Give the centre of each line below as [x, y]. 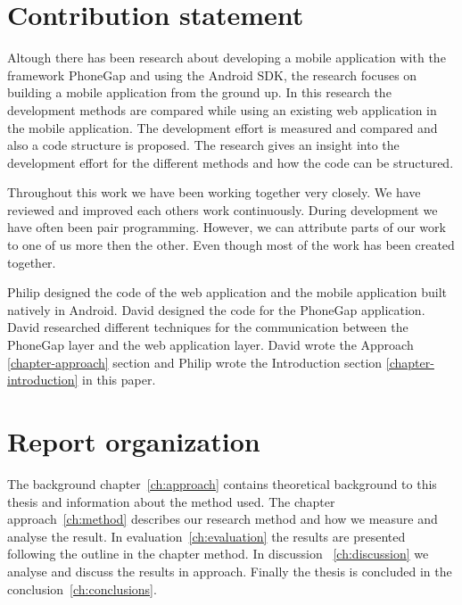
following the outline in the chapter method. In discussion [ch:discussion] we [218, 554]
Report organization [134, 441]
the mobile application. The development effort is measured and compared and [223, 127]
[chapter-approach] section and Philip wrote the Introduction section [195, 362]
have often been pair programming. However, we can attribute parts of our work [227, 227]
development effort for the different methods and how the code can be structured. [231, 162]
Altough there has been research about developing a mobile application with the [227, 58]
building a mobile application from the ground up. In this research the [199, 92]
